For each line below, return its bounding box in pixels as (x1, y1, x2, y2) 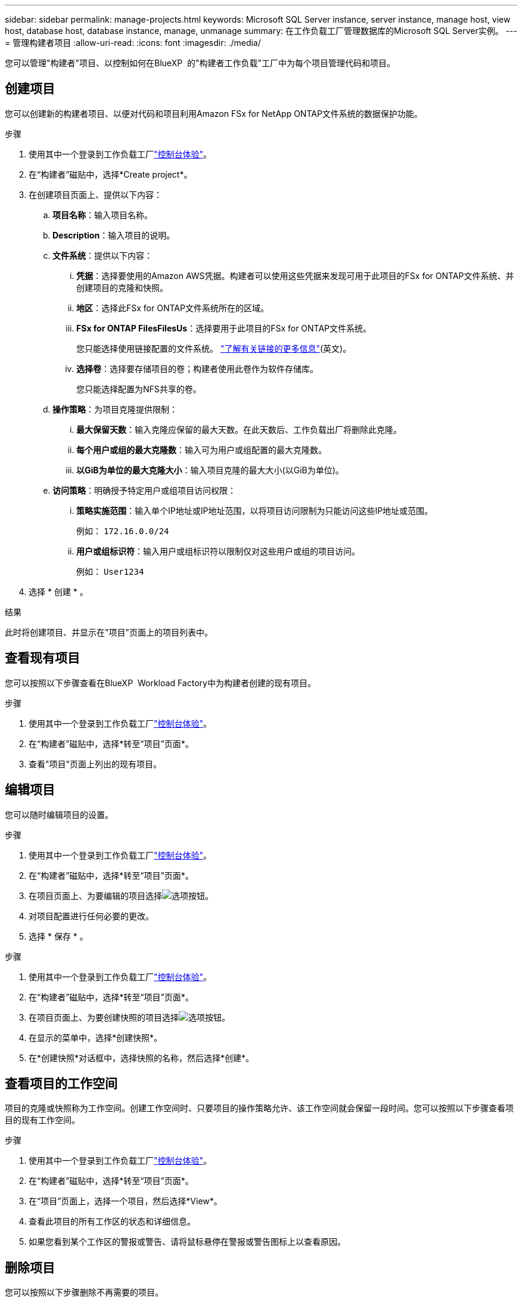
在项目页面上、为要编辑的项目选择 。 (29, 890, 213, 901)
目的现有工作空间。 (5, 1115, 80, 1126)
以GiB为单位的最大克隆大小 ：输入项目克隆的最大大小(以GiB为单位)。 (76, 464, 344, 475)
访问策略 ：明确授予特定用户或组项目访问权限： (52, 485, 236, 495)
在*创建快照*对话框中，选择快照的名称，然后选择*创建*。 (29, 1052, 254, 1063)
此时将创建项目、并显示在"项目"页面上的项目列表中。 (5, 627, 213, 637)
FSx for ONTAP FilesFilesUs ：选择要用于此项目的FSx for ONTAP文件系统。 (76, 323, 372, 333)
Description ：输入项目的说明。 (52, 230, 175, 240)
